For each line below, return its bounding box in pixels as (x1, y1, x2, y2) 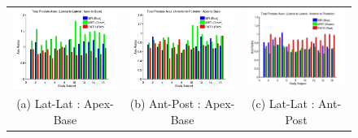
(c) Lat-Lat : (251, 95, 315, 112)
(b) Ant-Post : (129, 95, 201, 112)
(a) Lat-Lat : (16, 95, 81, 112)
